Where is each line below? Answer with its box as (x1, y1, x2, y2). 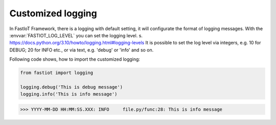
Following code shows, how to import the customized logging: (9, 56, 141, 62)
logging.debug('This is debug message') (20, 84, 123, 90)
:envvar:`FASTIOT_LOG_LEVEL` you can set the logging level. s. (9, 32, 143, 38)
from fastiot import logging (20, 70, 94, 76)
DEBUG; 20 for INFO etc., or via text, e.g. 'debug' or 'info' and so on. (9, 46, 154, 53)
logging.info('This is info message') (20, 91, 118, 97)
